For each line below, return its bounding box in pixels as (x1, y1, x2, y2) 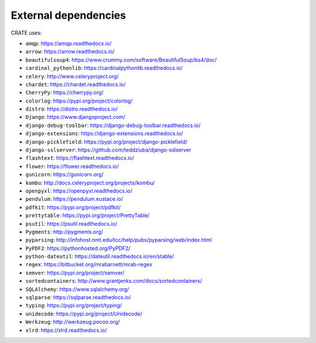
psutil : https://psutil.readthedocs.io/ (25, 220, 117, 227)
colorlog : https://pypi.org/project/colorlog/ (25, 97, 133, 104)
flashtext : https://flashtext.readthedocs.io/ (25, 155, 135, 162)
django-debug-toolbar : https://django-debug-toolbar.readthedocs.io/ (25, 122, 201, 129)
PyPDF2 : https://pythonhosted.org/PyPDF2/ (25, 245, 131, 252)
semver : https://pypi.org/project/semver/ (25, 269, 125, 276)
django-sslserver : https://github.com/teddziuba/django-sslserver (25, 146, 191, 153)
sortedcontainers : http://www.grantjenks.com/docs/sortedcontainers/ (25, 277, 202, 284)
